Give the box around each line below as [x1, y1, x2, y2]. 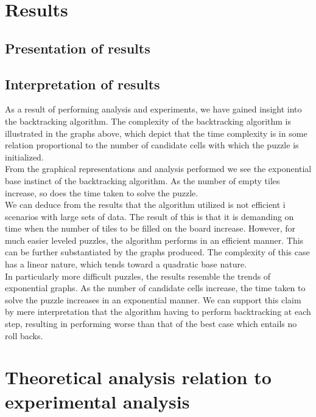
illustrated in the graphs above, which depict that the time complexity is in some [5, 126, 307, 139]
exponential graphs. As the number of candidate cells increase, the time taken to [5, 281, 306, 294]
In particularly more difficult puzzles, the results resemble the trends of [5, 269, 271, 282]
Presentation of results [5, 38, 150, 57]
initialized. [5, 150, 44, 163]
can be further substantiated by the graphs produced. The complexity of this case [5, 246, 310, 258]
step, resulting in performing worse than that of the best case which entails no [5, 317, 297, 330]
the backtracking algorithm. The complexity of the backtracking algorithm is [5, 114, 292, 127]
